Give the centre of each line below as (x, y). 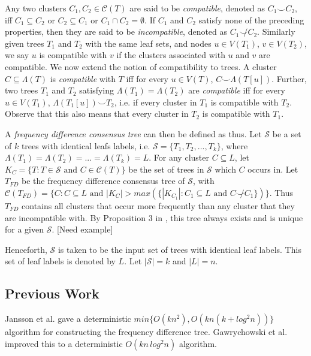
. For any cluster (179, 157)
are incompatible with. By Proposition (76, 217)
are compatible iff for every (237, 90)
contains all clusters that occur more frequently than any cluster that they (158, 205)
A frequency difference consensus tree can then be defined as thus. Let (133, 133)
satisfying (97, 90)
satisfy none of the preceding (251, 19)
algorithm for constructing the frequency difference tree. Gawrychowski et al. (146, 332)
